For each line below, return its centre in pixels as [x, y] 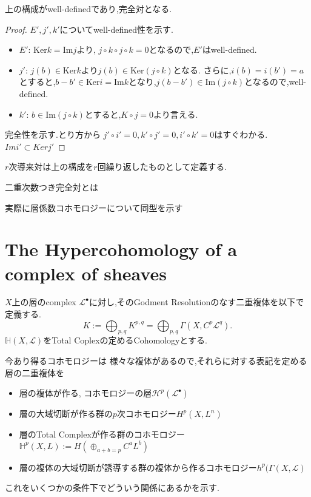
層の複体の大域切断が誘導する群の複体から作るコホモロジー [138, 467]
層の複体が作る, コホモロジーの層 [85, 393]
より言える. [176, 114]
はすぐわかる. [241, 134]
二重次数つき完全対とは [52, 187]
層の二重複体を [35, 372]
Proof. [16, 29]
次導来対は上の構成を [51, 167]
